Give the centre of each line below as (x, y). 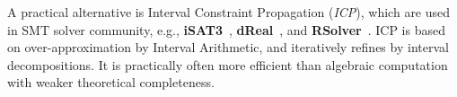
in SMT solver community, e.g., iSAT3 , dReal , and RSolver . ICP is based (226, 29)
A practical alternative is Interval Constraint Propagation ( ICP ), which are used (229, 12)
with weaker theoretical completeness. (111, 82)
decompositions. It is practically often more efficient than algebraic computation (228, 64)
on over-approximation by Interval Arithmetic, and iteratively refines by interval (228, 47)
